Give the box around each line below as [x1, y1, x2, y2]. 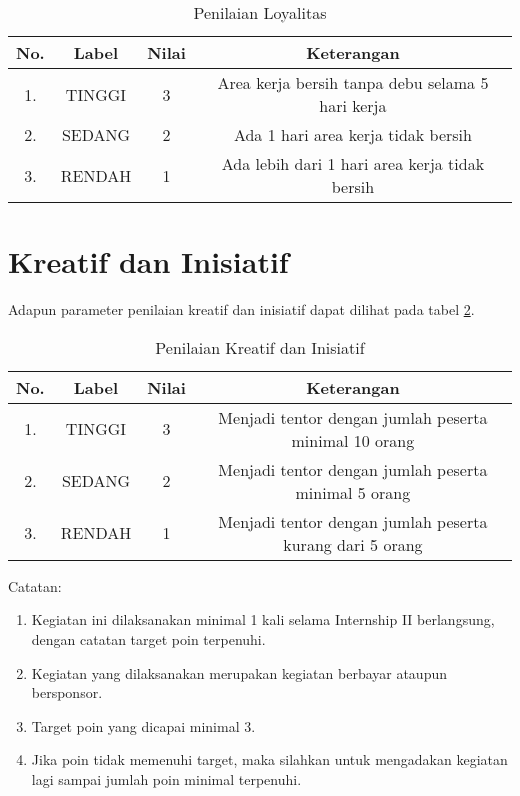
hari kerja [319, 94, 387, 117]
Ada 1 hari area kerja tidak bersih [233, 123, 472, 146]
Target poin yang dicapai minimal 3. [31, 715, 256, 736]
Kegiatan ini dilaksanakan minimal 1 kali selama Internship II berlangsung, [31, 609, 495, 630]
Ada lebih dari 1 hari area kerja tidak [221, 152, 485, 175]
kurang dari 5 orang [283, 532, 423, 556]
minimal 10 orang [291, 428, 415, 452]
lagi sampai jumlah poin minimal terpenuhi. [31, 768, 302, 789]
